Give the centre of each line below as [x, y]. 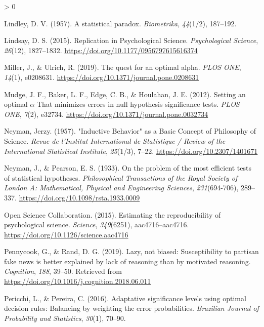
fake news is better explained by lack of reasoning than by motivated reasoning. [127, 261]
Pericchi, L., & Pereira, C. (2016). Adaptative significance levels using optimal [125, 298]
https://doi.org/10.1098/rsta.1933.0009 [79, 197]
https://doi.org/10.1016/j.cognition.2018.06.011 [78, 281]
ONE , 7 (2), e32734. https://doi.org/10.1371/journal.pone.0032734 [106, 114]
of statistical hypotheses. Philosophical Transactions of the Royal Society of [121, 177]
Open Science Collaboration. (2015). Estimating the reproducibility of [113, 214]
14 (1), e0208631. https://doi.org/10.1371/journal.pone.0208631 [102, 77]
